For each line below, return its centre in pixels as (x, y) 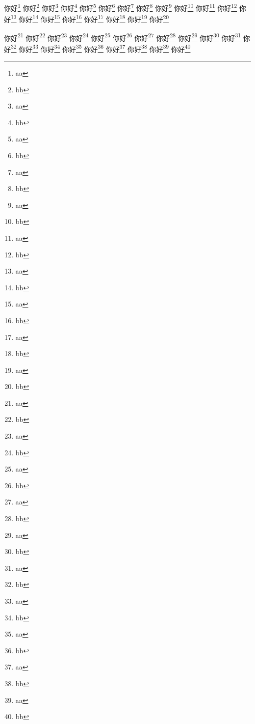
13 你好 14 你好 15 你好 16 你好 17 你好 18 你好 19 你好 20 (90, 18)
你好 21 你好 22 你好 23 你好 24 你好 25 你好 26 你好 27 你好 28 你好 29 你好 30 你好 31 (123, 37)
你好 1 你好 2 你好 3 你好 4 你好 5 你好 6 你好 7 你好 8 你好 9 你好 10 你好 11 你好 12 (120, 7)
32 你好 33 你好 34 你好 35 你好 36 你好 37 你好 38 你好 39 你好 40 (101, 48)
